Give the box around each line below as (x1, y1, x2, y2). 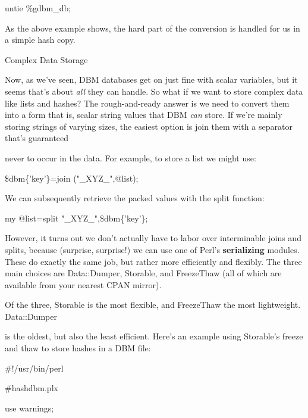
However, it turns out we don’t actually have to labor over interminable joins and (5, 232, 301, 244)
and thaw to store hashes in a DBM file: (5, 342, 151, 354)
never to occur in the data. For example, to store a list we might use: (5, 151, 256, 164)
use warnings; (5, 401, 54, 414)
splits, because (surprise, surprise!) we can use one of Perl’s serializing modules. (5, 243, 300, 255)
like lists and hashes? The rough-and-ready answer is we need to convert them (5, 96, 290, 109)
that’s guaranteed (5, 132, 69, 144)
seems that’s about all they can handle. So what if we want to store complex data (5, 85, 303, 97)
